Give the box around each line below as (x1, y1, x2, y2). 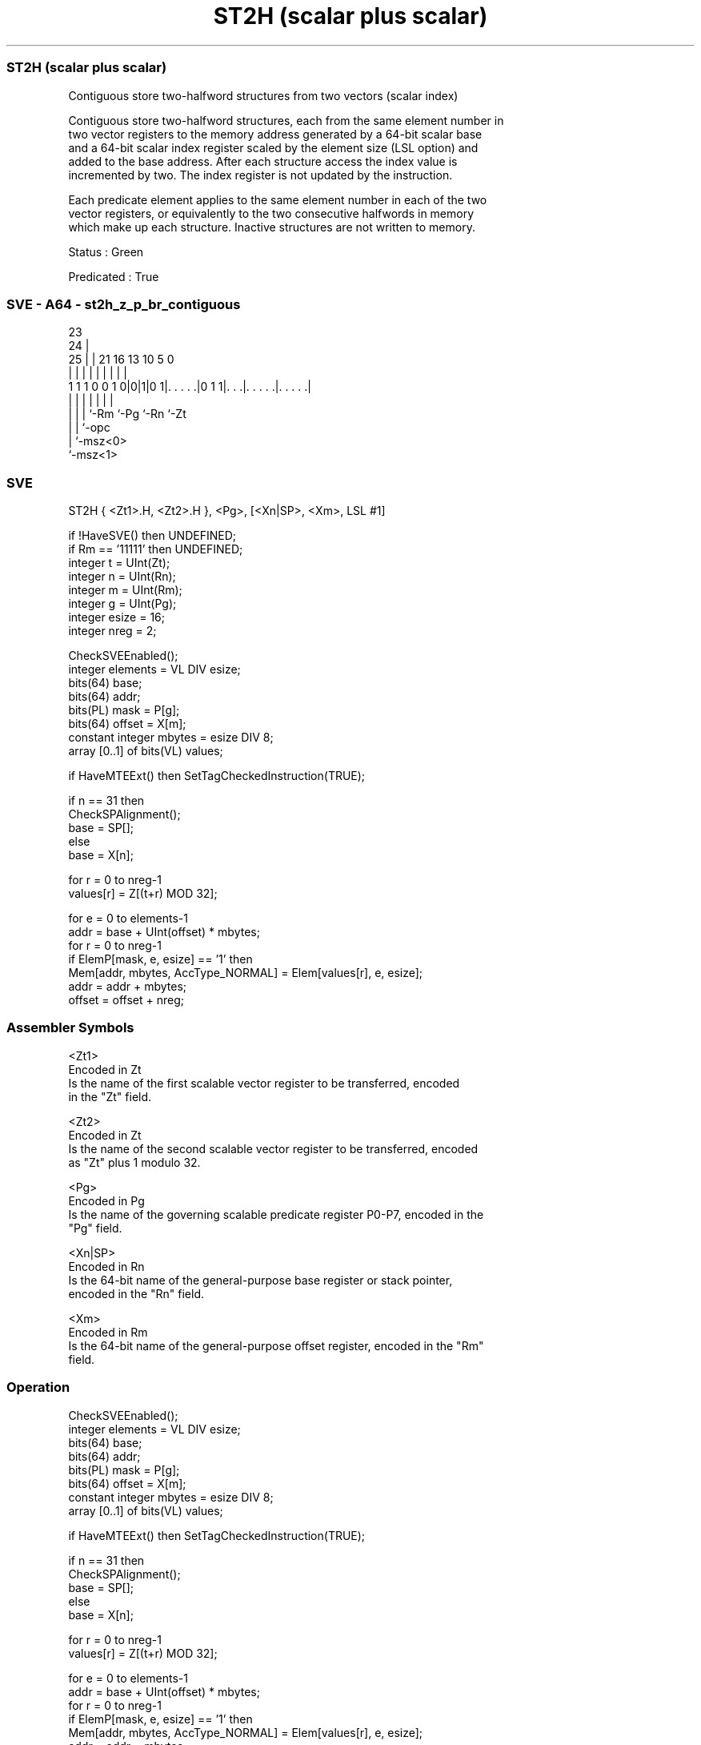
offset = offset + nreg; (68, 993, 185, 1007)
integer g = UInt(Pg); (68, 597, 177, 610)
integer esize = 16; (68, 610, 165, 624)
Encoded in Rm (68, 1325, 148, 1339)
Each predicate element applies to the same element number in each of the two (68, 192, 487, 207)
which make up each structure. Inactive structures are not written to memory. (68, 219, 475, 234)
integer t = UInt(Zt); (68, 556, 170, 569)
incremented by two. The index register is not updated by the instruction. (68, 167, 453, 182)
